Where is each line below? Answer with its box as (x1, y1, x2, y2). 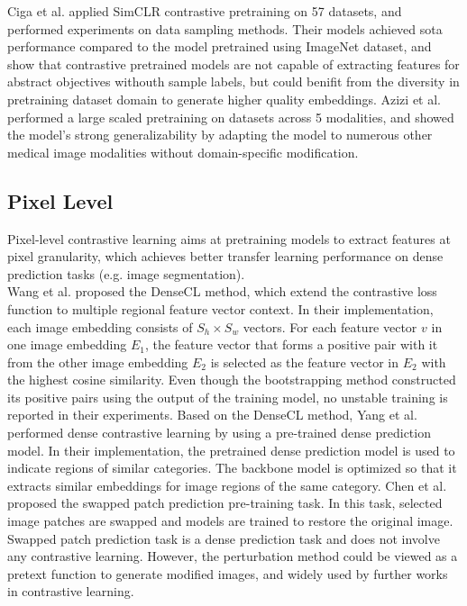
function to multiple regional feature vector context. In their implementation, (7, 299, 434, 318)
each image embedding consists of (7, 317, 193, 336)
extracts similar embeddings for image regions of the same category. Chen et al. (7, 475, 447, 494)
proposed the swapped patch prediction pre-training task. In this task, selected (7, 493, 443, 512)
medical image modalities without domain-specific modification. (7, 142, 359, 161)
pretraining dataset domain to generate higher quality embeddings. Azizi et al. (7, 89, 441, 108)
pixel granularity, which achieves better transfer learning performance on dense (7, 247, 444, 266)
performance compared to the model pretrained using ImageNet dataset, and (7, 37, 432, 56)
